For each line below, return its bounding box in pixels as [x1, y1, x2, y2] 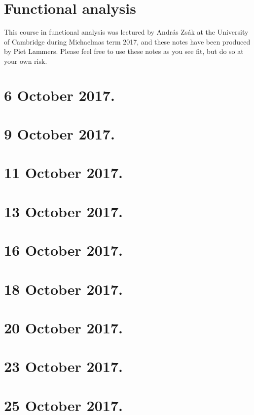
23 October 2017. [4, 356, 123, 376]
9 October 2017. [4, 124, 115, 144]
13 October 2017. [4, 201, 123, 221]
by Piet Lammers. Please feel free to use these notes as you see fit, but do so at [4, 46, 244, 56]
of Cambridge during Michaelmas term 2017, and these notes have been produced [4, 36, 251, 46]
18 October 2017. [4, 278, 123, 299]
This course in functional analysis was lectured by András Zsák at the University [4, 27, 249, 37]
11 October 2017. [4, 162, 123, 183]
